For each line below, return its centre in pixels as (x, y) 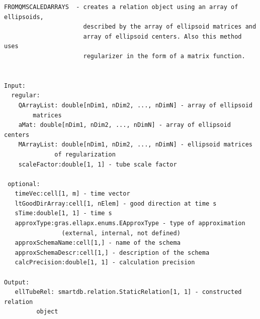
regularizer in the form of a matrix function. (164, 56)
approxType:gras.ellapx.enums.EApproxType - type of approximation (130, 223)
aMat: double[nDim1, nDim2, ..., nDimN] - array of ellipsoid (125, 125)
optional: (24, 184)
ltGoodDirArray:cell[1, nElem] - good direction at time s (116, 203)
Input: (15, 86)
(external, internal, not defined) (121, 233)
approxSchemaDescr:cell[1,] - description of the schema (112, 253)
